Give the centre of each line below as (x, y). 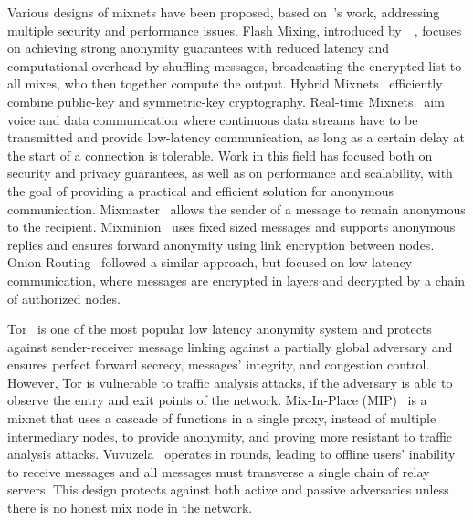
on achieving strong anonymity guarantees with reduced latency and (198, 48)
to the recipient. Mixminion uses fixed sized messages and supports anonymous (231, 227)
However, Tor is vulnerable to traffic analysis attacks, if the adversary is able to (230, 382)
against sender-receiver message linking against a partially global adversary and (230, 346)
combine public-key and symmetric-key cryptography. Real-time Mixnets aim (226, 101)
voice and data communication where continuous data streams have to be (213, 119)
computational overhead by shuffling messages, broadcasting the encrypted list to (235, 65)
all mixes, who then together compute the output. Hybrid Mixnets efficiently (225, 83)
